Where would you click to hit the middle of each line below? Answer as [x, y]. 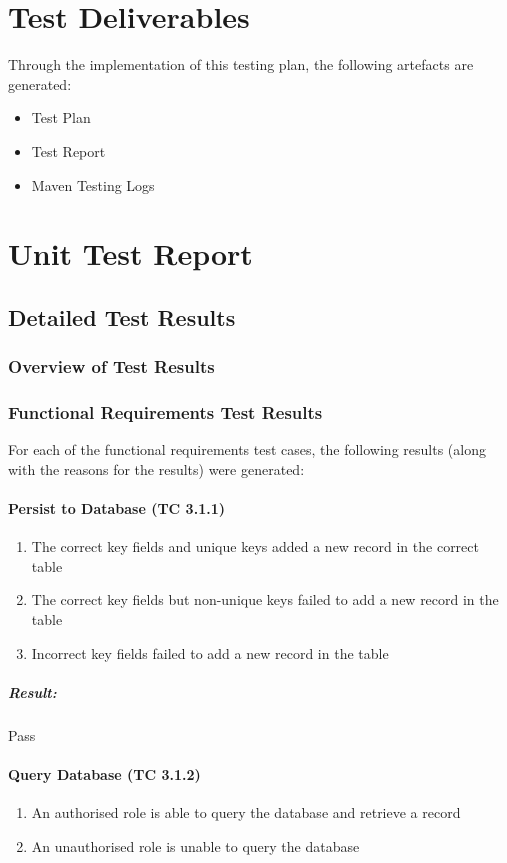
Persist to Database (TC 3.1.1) [116, 508]
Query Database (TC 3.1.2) [104, 774]
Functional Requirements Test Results [165, 412]
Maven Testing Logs [93, 184]
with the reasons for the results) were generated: [156, 468]
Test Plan [61, 117]
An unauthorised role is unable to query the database [195, 845]
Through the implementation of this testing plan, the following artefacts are [241, 64]
